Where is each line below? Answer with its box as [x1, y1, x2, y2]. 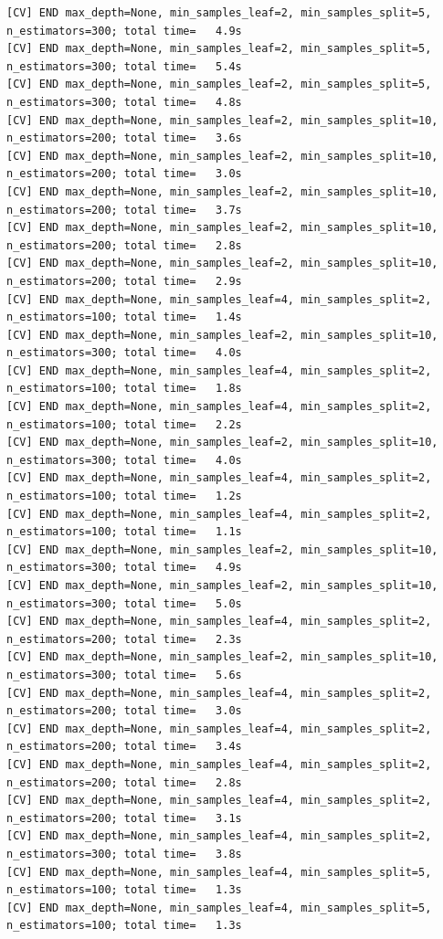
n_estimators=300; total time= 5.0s [6, 596, 242, 610]
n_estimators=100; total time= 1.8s [6, 382, 242, 396]
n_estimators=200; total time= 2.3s [6, 632, 242, 646]
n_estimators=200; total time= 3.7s [6, 203, 242, 216]
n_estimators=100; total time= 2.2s [6, 417, 242, 431]
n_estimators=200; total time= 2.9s [6, 274, 242, 288]
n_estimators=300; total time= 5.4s [6, 59, 242, 73]
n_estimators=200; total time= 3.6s [6, 132, 242, 145]
